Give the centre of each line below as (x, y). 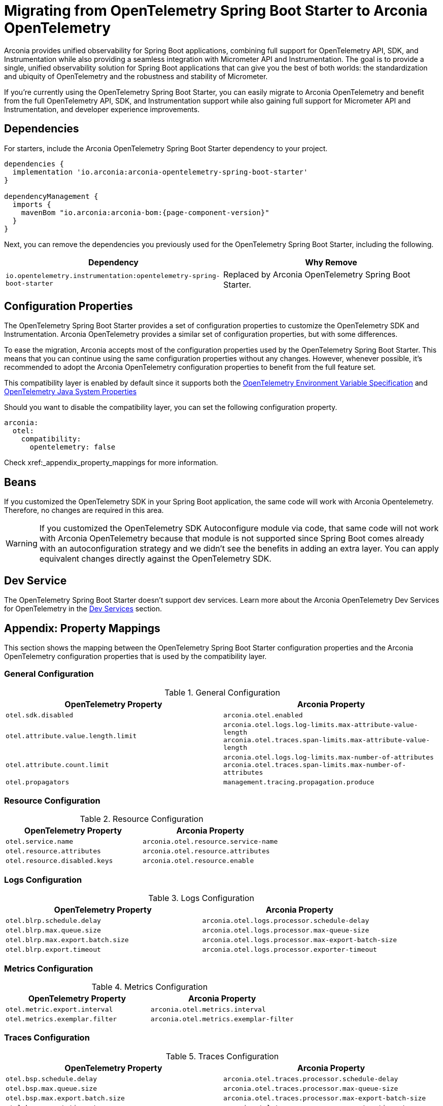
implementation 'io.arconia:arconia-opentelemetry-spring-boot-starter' (160, 172)
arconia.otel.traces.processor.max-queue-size (311, 1088)
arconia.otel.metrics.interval (208, 1009)
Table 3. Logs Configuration (201, 898)
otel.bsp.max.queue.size (52, 1088)
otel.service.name (40, 842)
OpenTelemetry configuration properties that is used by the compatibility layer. (135, 656)
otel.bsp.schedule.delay (52, 1079)
